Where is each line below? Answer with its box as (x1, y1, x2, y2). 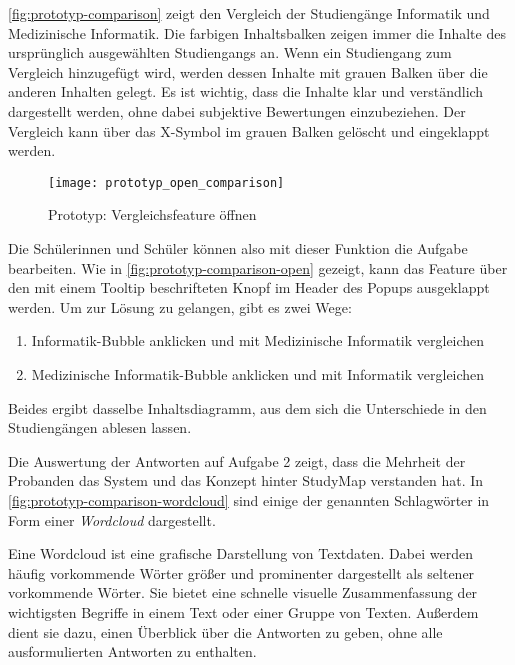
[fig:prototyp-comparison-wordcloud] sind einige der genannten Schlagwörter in (8, 489, 490, 510)
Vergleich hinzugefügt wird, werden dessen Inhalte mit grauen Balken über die (8, 61, 488, 82)
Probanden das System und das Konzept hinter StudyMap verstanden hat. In (8, 470, 484, 491)
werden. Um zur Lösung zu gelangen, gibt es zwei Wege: (8, 296, 352, 317)
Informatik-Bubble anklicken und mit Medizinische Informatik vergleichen (31, 330, 485, 351)
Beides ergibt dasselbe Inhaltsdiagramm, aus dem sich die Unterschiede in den (8, 397, 487, 418)
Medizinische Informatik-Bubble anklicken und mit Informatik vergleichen (31, 363, 485, 384)
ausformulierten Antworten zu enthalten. (8, 641, 257, 662)
